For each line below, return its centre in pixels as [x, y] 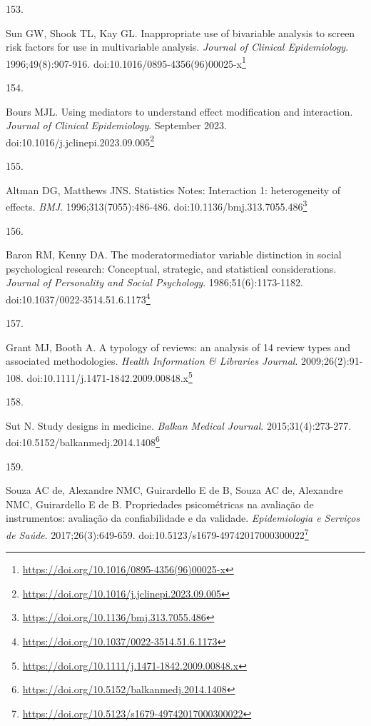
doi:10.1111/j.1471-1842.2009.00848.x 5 [110, 376]
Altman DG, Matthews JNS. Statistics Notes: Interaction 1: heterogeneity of [173, 190]
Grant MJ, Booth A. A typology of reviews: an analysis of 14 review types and [178, 347]
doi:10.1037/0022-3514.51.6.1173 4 [78, 298]
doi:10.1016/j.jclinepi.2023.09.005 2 [80, 141]
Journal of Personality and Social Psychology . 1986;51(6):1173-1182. [154, 282]
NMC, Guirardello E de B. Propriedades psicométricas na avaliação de [160, 504]
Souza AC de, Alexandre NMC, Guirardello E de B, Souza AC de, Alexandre [174, 490]
